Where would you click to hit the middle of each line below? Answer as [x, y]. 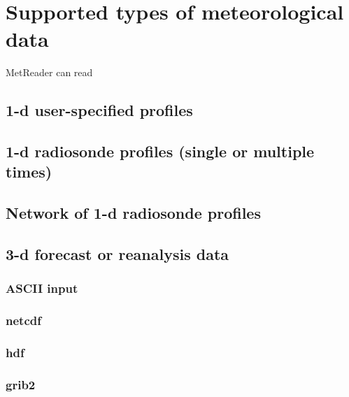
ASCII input [42, 288]
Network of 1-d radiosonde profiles [133, 213]
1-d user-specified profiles [99, 110]
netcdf [23, 320]
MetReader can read [49, 72]
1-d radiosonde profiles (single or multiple [160, 151]
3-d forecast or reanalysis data [117, 254]
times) [29, 172]
